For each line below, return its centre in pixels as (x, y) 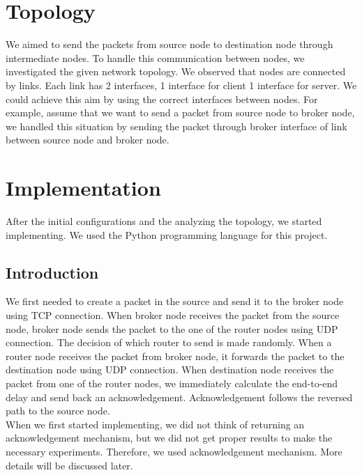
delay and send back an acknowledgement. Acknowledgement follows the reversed (179, 397)
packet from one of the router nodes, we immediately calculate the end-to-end (172, 383)
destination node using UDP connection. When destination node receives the (170, 369)
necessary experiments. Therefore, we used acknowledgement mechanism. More (174, 451)
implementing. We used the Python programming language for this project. (167, 234)
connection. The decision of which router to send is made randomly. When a (169, 342)
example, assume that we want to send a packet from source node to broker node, (180, 112)
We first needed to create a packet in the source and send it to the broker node (175, 301)
